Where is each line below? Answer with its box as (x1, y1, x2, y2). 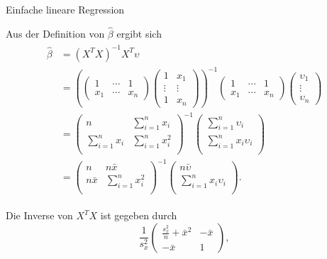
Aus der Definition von (6, 26, 105, 40)
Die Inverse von (6, 208, 73, 223)
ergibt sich (116, 26, 162, 40)
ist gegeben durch (100, 208, 177, 223)
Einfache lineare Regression (6, 2, 125, 16)
